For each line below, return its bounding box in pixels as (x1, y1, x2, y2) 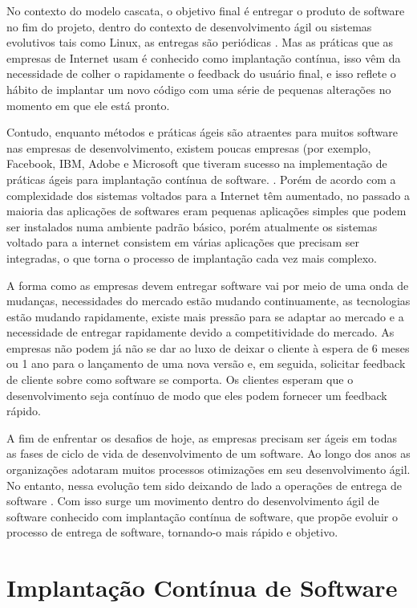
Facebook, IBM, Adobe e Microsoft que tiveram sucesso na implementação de (6, 155, 387, 172)
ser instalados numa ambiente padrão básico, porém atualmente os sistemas (6, 218, 378, 235)
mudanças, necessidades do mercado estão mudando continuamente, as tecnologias (6, 292, 411, 309)
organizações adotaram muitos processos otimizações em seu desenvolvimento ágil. (6, 461, 411, 478)
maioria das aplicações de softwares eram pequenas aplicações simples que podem (6, 202, 407, 219)
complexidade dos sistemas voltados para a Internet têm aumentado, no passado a (6, 186, 411, 203)
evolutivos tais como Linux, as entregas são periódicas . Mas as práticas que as (6, 34, 394, 51)
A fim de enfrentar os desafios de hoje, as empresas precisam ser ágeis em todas (6, 429, 397, 446)
